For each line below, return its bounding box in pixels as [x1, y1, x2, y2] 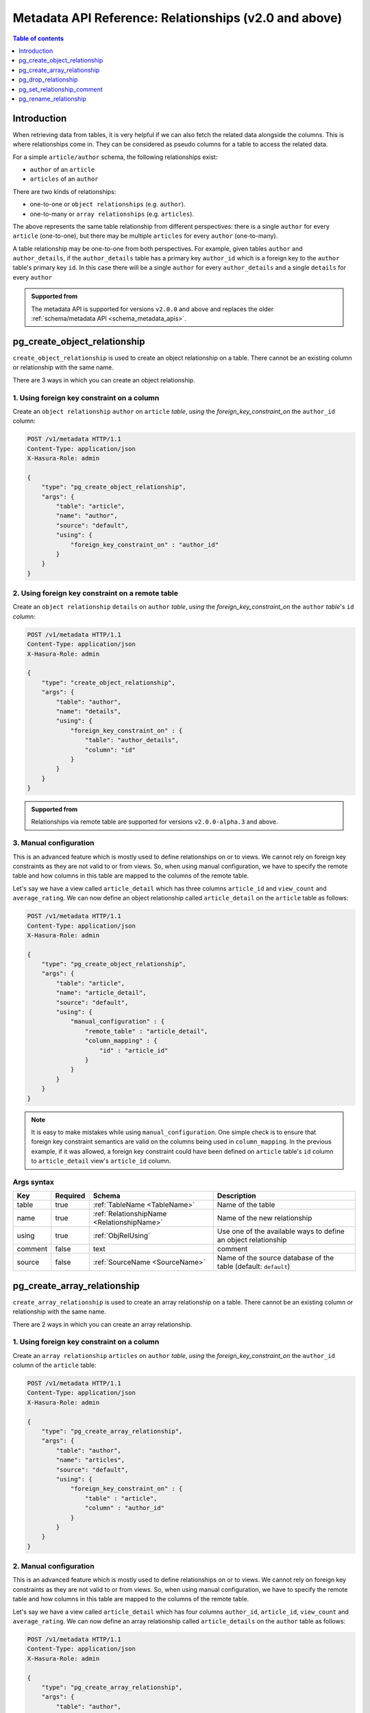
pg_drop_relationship [18, 75, 78, 84]
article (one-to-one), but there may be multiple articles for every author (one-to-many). [12, 232, 278, 240]
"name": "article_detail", [56, 989, 147, 997]
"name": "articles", [56, 1456, 125, 1464]
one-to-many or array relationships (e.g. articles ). [29, 210, 195, 218]
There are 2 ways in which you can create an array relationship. [12, 1320, 193, 1329]
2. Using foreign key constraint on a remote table [12, 589, 178, 598]
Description [217, 1191, 256, 1200]
